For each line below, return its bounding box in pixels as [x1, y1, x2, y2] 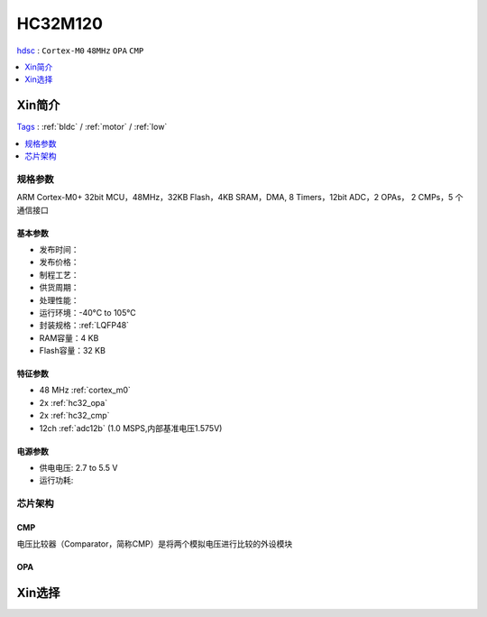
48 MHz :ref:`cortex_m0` [39, 384, 131, 396]
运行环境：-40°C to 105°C [39, 307, 136, 318]
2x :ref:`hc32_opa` [39, 397, 108, 408]
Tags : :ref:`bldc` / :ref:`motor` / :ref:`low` [16, 122, 168, 133]
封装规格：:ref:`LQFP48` [39, 320, 130, 331]
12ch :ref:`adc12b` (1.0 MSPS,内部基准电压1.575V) [39, 422, 223, 433]
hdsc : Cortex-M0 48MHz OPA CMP [16, 45, 144, 56]
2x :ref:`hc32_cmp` [39, 410, 110, 421]
